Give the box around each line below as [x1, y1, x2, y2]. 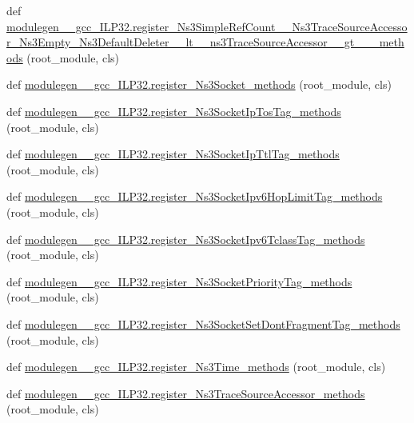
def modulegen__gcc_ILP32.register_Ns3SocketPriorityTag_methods [6, 273, 352, 289]
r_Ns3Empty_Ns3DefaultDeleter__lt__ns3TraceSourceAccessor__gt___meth [6, 34, 404, 50]
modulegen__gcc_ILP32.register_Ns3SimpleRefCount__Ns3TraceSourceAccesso [6, 18, 408, 34]
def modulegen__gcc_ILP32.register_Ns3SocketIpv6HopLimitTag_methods [6, 188, 383, 205]
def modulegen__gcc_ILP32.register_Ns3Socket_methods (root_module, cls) [6, 76, 392, 93]
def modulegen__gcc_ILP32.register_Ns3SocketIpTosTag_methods [6, 102, 341, 119]
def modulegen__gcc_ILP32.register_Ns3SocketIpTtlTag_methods [6, 146, 340, 162]
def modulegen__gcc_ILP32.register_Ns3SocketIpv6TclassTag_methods [6, 230, 365, 247]
